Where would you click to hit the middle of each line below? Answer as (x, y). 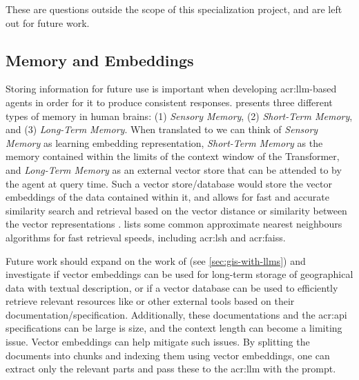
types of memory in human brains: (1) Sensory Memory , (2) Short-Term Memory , (179, 116)
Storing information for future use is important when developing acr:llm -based (171, 89)
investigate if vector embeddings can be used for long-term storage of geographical (179, 274)
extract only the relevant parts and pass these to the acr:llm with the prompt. (171, 369)
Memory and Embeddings (100, 60)
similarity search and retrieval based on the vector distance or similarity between (176, 210)
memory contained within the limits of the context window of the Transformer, (173, 156)
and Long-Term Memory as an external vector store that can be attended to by (174, 169)
